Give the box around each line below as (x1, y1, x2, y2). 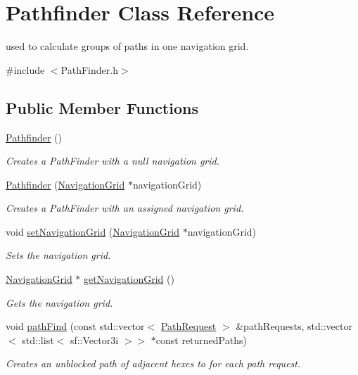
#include (6, 62, 45, 77)
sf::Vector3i (70, 332, 119, 347)
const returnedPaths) (155, 332, 247, 347)
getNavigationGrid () (84, 272, 174, 286)
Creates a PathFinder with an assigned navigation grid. (6, 201, 244, 215)
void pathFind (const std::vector (6, 319, 145, 333)
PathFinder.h (60, 62, 118, 77)
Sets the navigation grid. (6, 248, 111, 262)
